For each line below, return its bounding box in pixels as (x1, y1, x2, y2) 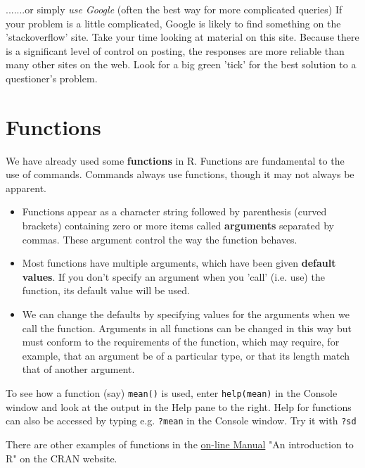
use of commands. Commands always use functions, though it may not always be (6, 167, 354, 182)
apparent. (6, 180, 47, 195)
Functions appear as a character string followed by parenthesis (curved (22, 204, 327, 219)
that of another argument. (22, 362, 135, 377)
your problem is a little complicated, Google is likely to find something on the (6, 15, 341, 30)
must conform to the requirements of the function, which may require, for (22, 334, 340, 349)
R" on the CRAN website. (6, 450, 117, 465)
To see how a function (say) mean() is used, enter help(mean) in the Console (6, 386, 338, 400)
